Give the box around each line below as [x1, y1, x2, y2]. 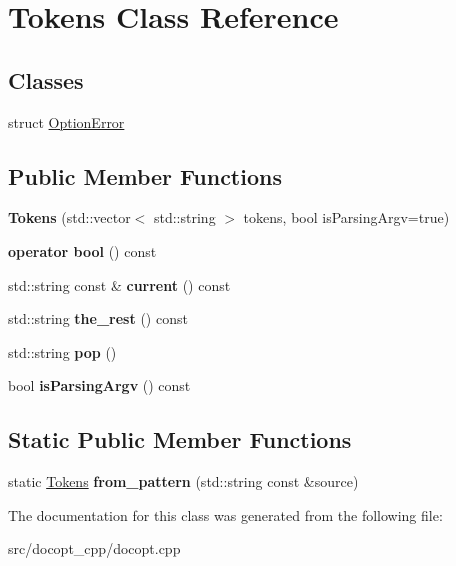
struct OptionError [8, 111, 125, 132]
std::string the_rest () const [8, 308, 188, 329]
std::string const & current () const [8, 274, 231, 295]
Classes [8, 64, 84, 95]
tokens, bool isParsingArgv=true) [243, 207, 450, 228]
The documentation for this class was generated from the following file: [8, 504, 443, 525]
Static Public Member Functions [8, 424, 352, 455]
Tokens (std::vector [8, 207, 131, 228]
